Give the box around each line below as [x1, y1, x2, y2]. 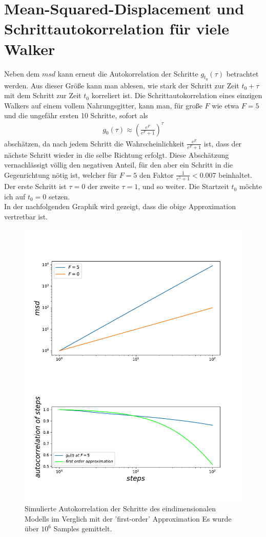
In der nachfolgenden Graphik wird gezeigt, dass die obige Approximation [4, 201, 236, 212]
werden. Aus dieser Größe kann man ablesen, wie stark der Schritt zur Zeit [4, 80, 239, 90]
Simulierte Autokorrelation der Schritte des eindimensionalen [25, 503, 216, 514]
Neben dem [4, 68, 40, 79]
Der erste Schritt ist [4, 181, 67, 192]
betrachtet [226, 68, 259, 79]
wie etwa [212, 100, 239, 110]
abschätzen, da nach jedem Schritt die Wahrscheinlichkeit [4, 138, 185, 149]
